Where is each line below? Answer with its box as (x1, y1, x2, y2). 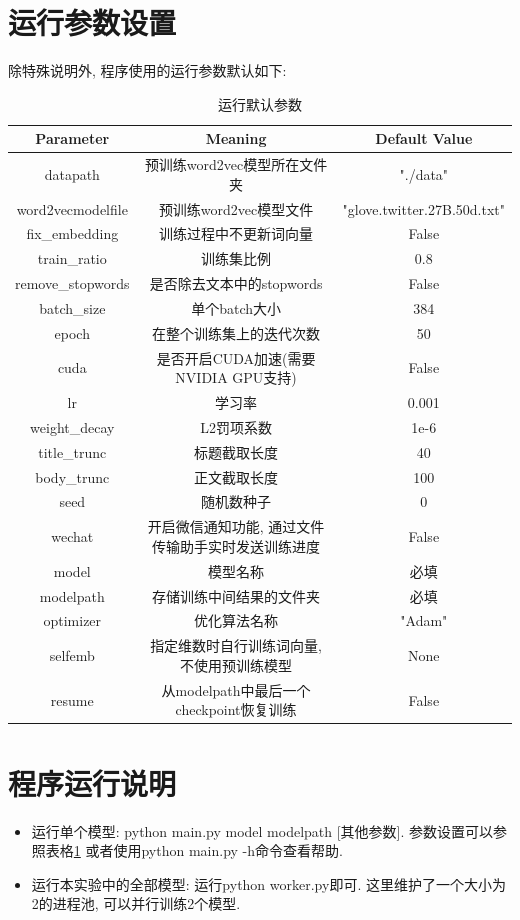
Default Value (375, 128, 473, 149)
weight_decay (30, 416, 115, 437)
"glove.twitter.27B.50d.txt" (342, 198, 505, 219)
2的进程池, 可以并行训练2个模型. (31, 893, 241, 914)
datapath (44, 163, 100, 184)
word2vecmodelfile (16, 198, 128, 219)
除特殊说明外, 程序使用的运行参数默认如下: (8, 60, 287, 81)
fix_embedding (26, 223, 119, 244)
